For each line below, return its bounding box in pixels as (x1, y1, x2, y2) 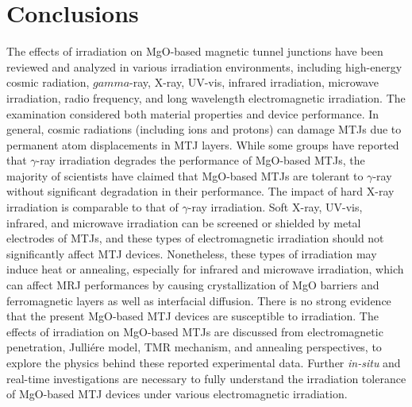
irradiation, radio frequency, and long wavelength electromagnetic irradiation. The (6, 89, 406, 106)
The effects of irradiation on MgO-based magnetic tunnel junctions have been (6, 43, 383, 60)
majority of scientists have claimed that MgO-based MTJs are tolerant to (6, 167, 364, 184)
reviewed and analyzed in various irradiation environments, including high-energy (6, 58, 402, 75)
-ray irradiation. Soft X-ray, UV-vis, (187, 199, 363, 215)
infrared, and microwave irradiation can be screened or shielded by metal (6, 214, 361, 231)
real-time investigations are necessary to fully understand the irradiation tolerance (6, 370, 406, 386)
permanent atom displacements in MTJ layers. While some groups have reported (6, 136, 399, 153)
